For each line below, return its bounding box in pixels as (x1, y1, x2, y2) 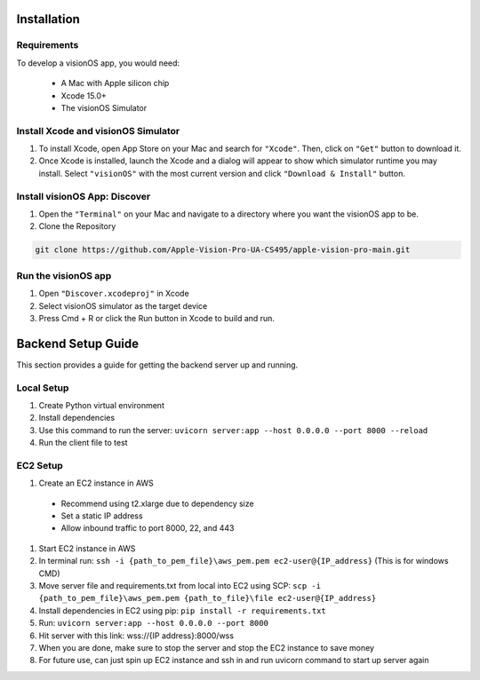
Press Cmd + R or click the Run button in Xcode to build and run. (38, 312, 276, 323)
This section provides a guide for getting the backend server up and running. (16, 360, 299, 370)
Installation (16, 12, 80, 27)
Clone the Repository (38, 221, 116, 232)
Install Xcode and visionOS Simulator (16, 124, 180, 137)
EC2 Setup (16, 459, 64, 471)
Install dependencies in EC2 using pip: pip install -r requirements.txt (38, 605, 326, 616)
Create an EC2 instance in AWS (38, 478, 155, 488)
